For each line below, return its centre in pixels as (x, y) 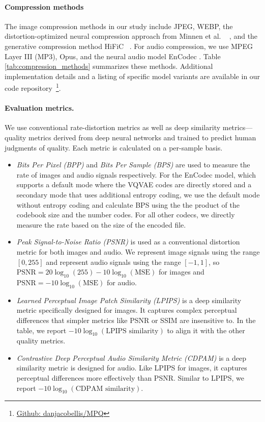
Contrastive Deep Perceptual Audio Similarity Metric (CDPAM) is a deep (131, 357)
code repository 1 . (33, 87)
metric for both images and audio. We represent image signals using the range (138, 251)
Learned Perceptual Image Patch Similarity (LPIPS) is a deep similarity (129, 300)
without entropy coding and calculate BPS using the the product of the (128, 204)
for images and (181, 272)
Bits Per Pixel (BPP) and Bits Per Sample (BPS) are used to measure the (133, 165)
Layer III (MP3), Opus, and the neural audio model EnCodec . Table (113, 56)
